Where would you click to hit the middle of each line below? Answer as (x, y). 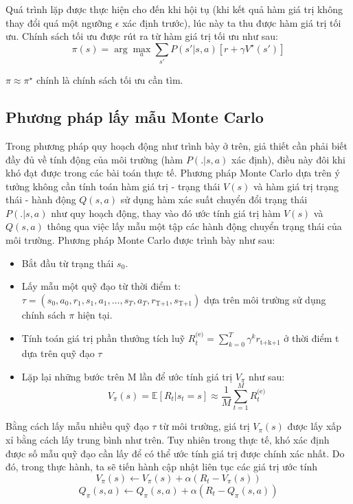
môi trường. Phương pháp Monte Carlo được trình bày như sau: (140, 240)
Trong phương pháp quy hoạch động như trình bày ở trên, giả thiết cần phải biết (176, 145)
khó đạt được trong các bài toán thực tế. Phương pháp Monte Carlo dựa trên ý (173, 173)
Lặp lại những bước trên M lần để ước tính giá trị (127, 376)
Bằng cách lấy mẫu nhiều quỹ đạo (77, 426)
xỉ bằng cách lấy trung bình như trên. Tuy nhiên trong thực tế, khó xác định (168, 439)
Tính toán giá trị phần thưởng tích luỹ (103, 338)
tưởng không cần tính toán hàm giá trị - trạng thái (113, 186)
